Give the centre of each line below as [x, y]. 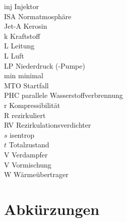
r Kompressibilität [32, 105]
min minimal [24, 75]
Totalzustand [29, 145]
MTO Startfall [26, 85]
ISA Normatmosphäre [38, 16]
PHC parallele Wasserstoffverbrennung [63, 95]
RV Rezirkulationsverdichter [48, 125]
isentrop [22, 134]
